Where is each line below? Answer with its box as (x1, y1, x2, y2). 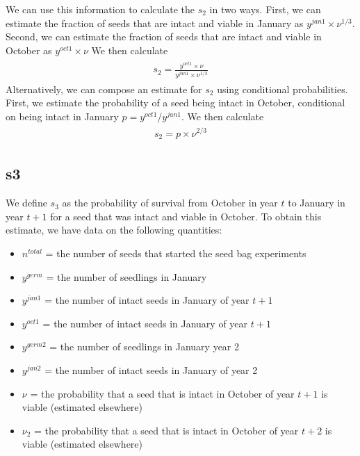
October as (6, 42, 52, 57)
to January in (288, 195, 345, 210)
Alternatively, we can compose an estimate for (6, 81, 202, 96)
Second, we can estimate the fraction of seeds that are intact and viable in (6, 29, 322, 44)
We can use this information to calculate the (6, 2, 195, 16)
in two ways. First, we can (209, 2, 321, 16)
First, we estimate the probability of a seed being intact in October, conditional (6, 95, 345, 110)
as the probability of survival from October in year (62, 195, 278, 210)
